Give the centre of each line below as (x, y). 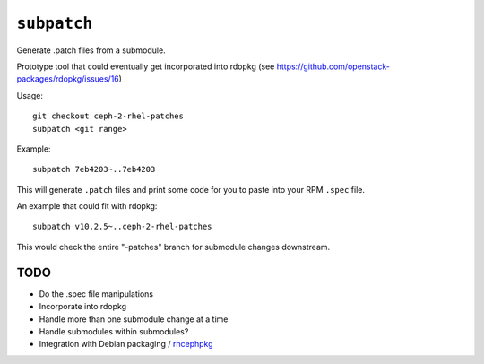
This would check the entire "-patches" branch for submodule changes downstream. (173, 247)
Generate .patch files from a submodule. (91, 50)
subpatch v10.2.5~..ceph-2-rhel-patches (122, 227)
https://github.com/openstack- (333, 66)
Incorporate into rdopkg (83, 307)
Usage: (30, 95)
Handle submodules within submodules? (114, 331)
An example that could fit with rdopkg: (87, 206)
